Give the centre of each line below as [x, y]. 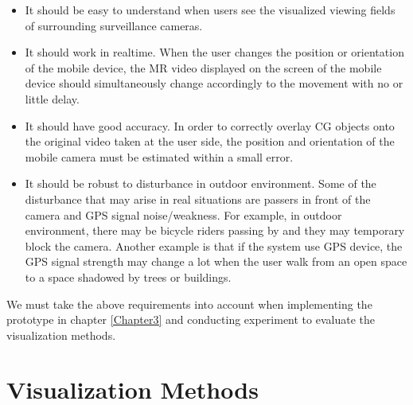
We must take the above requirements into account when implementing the [189, 304]
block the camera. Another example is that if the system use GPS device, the [214, 245]
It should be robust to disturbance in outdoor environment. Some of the [201, 183]
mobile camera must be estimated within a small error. [159, 156]
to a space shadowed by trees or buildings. [128, 276]
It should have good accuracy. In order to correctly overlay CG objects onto [210, 125]
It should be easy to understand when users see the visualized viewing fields [210, 10]
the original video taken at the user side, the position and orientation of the [210, 141]
